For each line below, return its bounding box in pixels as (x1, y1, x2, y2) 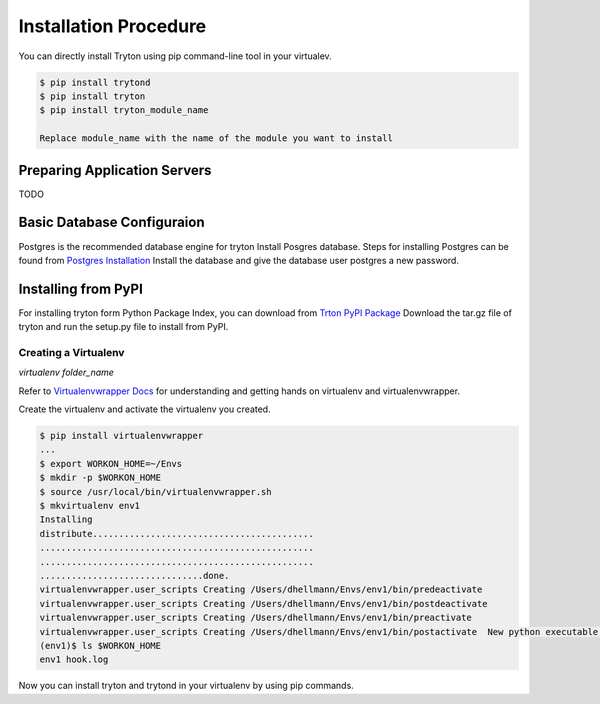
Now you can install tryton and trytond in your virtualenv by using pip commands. (18, 680, 354, 692)
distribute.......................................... (39, 528, 314, 539)
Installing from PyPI (18, 280, 144, 297)
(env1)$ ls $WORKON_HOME (39, 640, 162, 651)
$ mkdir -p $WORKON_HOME (39, 472, 162, 484)
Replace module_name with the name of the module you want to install (39, 133, 394, 144)
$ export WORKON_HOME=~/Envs (39, 458, 183, 469)
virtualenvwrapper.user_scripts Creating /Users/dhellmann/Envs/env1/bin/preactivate (39, 612, 472, 624)
